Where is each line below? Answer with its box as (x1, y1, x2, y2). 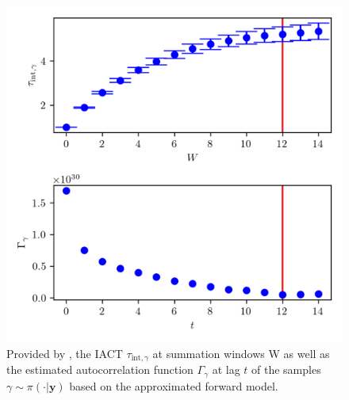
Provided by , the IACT (6, 345, 123, 361)
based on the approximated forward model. (69, 377, 278, 394)
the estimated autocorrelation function (6, 361, 194, 378)
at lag (212, 361, 240, 378)
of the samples (251, 361, 321, 378)
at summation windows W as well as (152, 345, 330, 361)
